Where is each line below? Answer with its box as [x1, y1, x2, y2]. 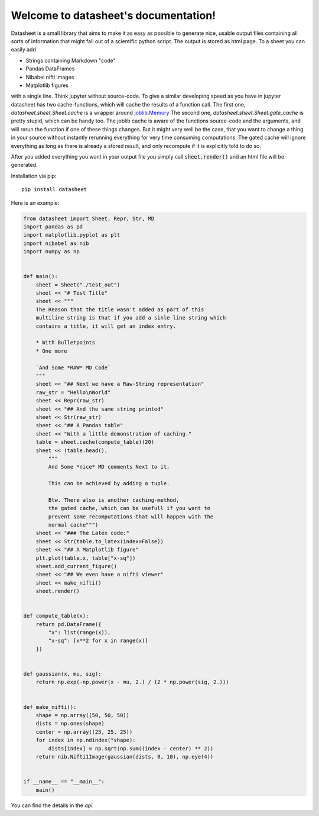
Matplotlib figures [25, 82, 69, 89]
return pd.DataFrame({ [35, 621, 102, 627]
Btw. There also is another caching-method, [48, 496, 180, 503]
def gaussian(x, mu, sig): [23, 670, 102, 678]
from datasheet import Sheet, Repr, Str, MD [23, 215, 155, 222]
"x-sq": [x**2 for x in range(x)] [48, 637, 148, 644]
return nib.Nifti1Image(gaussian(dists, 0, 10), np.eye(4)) [35, 753, 214, 760]
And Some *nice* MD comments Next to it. [48, 463, 170, 470]
